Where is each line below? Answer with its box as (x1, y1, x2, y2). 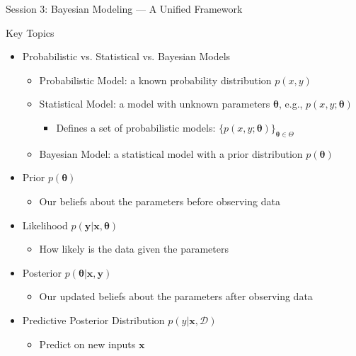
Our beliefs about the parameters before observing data (39, 193, 280, 208)
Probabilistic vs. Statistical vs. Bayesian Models (22, 49, 231, 64)
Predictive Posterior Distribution (22, 312, 165, 327)
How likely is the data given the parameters (39, 241, 229, 256)
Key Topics (6, 25, 54, 40)
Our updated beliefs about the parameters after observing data (39, 289, 313, 304)
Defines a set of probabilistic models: (56, 120, 216, 134)
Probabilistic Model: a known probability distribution (39, 72, 272, 87)
